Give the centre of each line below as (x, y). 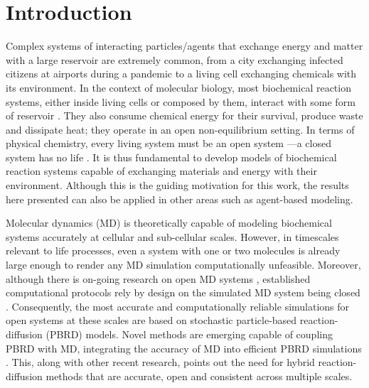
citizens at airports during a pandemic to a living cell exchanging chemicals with (181, 74)
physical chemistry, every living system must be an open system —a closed (169, 143)
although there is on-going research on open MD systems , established (158, 278)
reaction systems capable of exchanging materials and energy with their (161, 171)
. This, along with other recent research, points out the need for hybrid (160, 362)
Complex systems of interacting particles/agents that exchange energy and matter (184, 46)
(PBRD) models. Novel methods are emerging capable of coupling (189, 334)
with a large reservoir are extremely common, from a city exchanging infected (175, 59)
